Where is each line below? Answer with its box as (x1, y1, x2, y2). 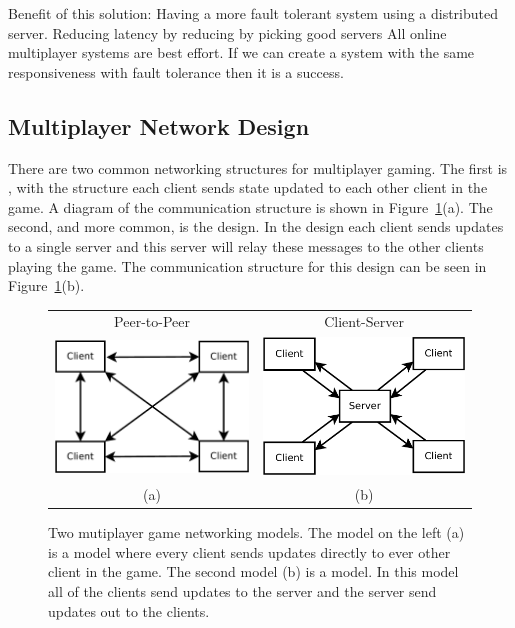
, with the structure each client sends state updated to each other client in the (8, 177, 488, 198)
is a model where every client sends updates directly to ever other (48, 541, 451, 562)
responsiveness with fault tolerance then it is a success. (8, 61, 344, 82)
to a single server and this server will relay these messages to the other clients (8, 235, 484, 256)
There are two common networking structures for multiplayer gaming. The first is (8, 157, 508, 178)
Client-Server (324, 311, 404, 332)
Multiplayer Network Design (8, 110, 310, 141)
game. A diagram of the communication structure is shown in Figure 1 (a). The (8, 196, 493, 217)
